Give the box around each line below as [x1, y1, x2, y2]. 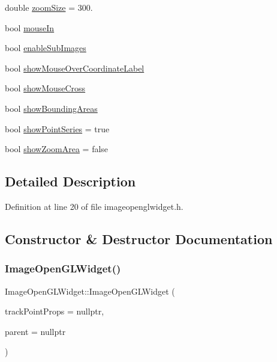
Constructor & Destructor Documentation [5, 229, 273, 248]
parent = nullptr [5, 325, 66, 337]
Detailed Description [5, 172, 136, 191]
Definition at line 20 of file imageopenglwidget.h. [5, 200, 183, 212]
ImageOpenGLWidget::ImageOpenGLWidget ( [5, 284, 175, 297]
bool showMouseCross [5, 82, 86, 94]
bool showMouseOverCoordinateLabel [5, 61, 144, 74]
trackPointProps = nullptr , [5, 305, 104, 318]
